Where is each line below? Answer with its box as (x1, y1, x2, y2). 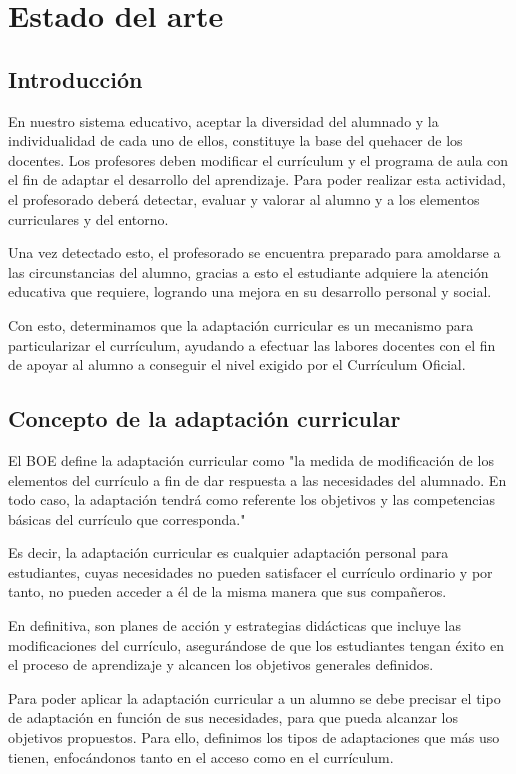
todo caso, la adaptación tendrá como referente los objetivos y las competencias (8, 489, 495, 510)
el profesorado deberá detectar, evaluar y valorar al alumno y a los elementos (8, 188, 480, 209)
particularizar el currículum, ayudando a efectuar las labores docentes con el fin (8, 334, 496, 355)
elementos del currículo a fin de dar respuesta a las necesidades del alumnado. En (8, 469, 507, 490)
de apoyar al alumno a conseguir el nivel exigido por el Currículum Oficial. (8, 354, 466, 375)
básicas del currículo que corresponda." (8, 508, 246, 529)
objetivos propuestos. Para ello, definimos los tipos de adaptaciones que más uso (8, 727, 500, 748)
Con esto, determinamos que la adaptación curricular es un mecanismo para (8, 314, 474, 335)
